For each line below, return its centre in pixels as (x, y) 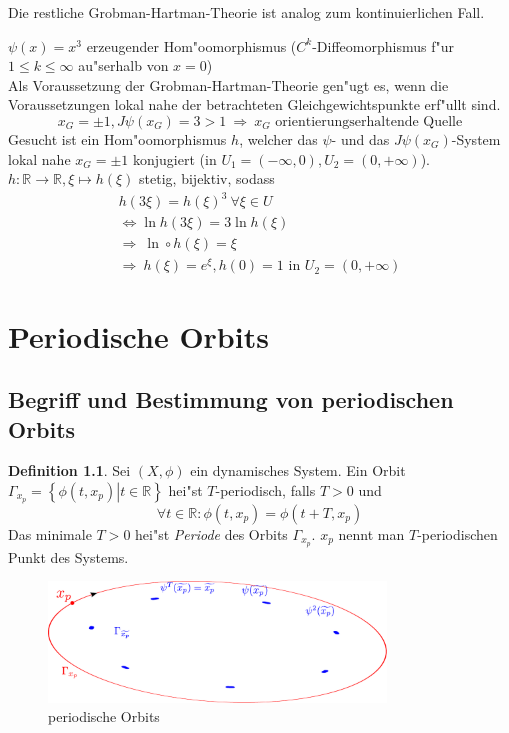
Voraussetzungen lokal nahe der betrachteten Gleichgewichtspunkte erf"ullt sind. (254, 104)
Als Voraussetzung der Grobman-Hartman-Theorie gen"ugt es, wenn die (228, 84)
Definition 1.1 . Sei (69, 470)
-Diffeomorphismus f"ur (383, 45)
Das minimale (50, 533)
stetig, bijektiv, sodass (207, 178)
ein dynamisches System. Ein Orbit (298, 470)
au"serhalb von (123, 65)
